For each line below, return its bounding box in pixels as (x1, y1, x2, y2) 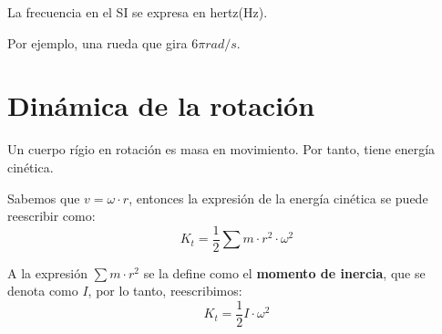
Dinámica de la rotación (7, 87, 315, 124)
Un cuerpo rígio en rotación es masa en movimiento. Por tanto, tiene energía (7, 140, 436, 159)
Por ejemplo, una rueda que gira (7, 33, 188, 52)
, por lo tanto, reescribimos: (87, 281, 242, 300)
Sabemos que (7, 188, 80, 207)
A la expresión (7, 263, 88, 282)
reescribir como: (7, 206, 96, 225)
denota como (7, 281, 78, 300)
